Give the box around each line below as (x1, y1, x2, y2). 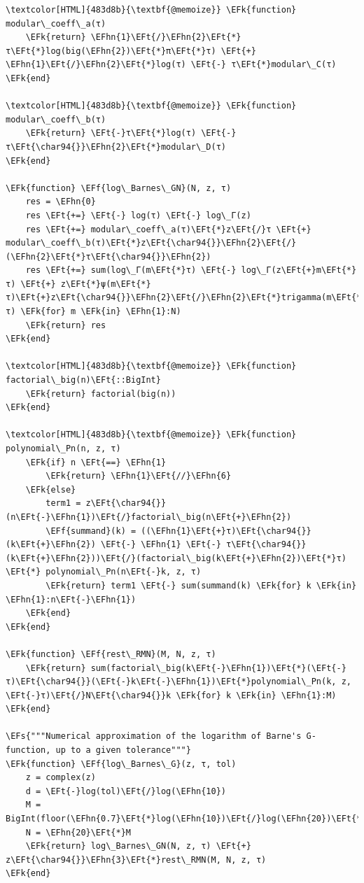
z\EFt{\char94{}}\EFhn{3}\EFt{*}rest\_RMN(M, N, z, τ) (6, 854, 267, 865)
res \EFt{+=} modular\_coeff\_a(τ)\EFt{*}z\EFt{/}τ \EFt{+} (25, 224, 311, 234)
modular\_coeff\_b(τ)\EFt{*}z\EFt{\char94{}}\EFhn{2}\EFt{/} (6, 238, 297, 248)
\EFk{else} (25, 484, 76, 495)
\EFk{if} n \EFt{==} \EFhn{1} (25, 457, 167, 467)
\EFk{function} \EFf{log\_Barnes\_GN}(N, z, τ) (6, 183, 232, 193)
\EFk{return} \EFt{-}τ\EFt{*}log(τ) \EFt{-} (25, 128, 237, 139)
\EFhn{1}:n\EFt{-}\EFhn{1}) (6, 594, 136, 605)
